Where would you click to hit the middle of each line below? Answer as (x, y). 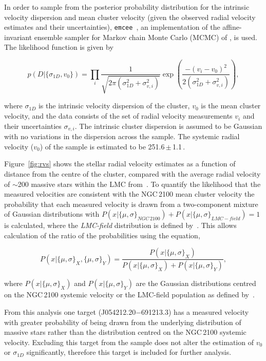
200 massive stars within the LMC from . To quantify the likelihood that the (139, 184)
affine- (232, 27)
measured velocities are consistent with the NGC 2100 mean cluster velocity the (129, 194)
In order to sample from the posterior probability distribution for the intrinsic (127, 7)
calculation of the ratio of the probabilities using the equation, (102, 235)
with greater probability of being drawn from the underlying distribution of (123, 322)
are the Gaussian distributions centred (196, 283)
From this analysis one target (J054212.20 (70, 311)
